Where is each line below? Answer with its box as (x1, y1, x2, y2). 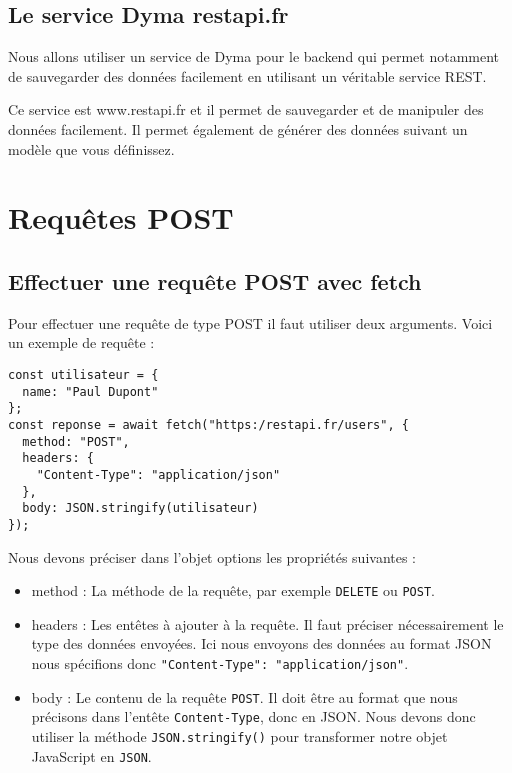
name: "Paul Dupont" (22, 384, 159, 399)
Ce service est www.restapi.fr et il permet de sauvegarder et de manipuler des (8, 99, 484, 120)
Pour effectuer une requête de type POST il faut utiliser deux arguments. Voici (8, 312, 493, 333)
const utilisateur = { (8, 367, 159, 382)
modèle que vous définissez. (8, 138, 175, 159)
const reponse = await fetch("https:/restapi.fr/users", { (8, 417, 409, 432)
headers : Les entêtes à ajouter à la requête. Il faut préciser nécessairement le (31, 613, 504, 634)
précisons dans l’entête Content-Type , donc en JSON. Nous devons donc (31, 706, 476, 727)
